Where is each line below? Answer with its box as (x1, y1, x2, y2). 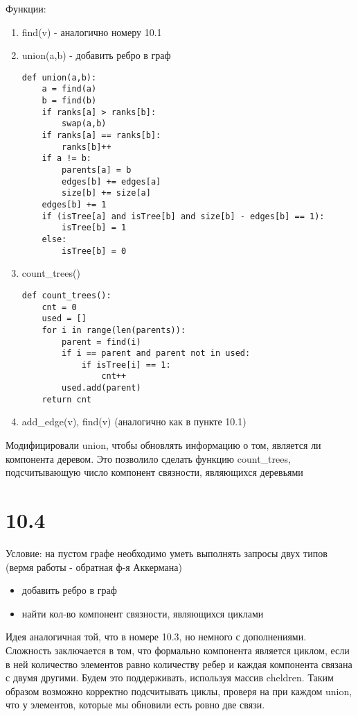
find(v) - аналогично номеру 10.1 (21, 24, 162, 39)
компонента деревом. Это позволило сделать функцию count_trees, (6, 451, 291, 466)
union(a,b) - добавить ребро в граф (21, 48, 171, 62)
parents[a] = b (62, 165, 132, 176)
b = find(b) (42, 96, 97, 106)
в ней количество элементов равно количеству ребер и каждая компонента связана (6, 656, 352, 671)
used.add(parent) (62, 383, 141, 393)
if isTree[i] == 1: (81, 359, 171, 370)
